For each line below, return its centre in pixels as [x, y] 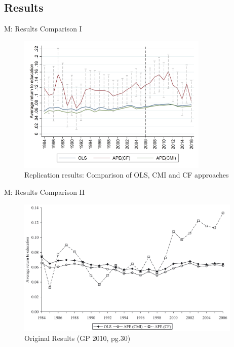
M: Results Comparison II [45, 192]
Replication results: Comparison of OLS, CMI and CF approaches [127, 175]
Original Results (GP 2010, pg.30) [77, 338]
